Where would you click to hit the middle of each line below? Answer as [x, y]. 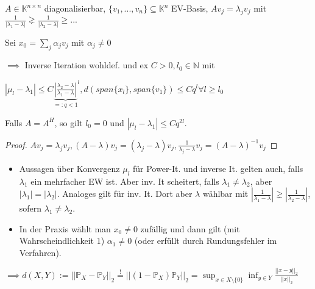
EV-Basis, [189, 8]
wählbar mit [225, 194]
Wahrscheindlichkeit [57, 241]
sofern [30, 208]
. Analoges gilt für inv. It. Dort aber [125, 194]
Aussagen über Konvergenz [69, 168]
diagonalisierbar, [75, 8]
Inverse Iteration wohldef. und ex [87, 65]
